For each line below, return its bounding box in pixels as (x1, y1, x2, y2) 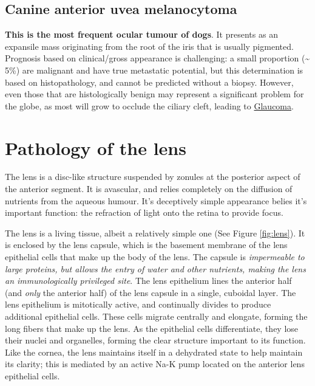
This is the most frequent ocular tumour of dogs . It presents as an (5, 28, 278, 41)
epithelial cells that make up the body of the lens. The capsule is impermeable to (5, 250, 305, 263)
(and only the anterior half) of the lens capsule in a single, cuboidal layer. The (5, 286, 296, 298)
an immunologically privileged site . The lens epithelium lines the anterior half (5, 274, 292, 287)
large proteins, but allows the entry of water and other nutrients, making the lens (5, 262, 306, 275)
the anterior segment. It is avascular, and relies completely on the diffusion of (5, 182, 293, 195)
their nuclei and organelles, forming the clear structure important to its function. (5, 334, 306, 346)
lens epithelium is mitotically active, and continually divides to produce (5, 298, 271, 311)
